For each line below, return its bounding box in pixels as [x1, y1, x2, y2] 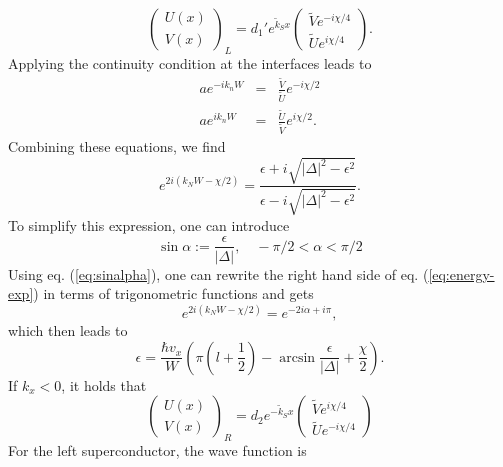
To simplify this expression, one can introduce [8, 214, 290, 235]
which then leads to [8, 320, 128, 341]
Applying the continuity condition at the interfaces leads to [8, 52, 372, 73]
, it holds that [61, 374, 147, 395]
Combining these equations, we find [8, 136, 226, 157]
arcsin [279, 350, 316, 365]
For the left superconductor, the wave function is [8, 440, 307, 461]
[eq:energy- [428, 263, 495, 284]
